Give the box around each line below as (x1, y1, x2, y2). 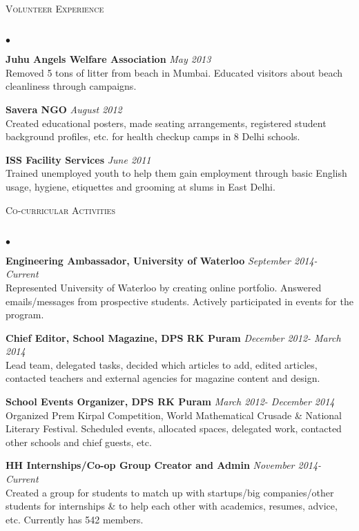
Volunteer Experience (6, 1, 104, 15)
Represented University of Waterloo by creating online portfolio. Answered (6, 280, 322, 294)
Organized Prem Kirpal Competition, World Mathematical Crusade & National (6, 407, 342, 422)
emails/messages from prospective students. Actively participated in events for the (6, 293, 353, 308)
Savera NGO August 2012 (6, 102, 122, 116)
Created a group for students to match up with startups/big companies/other (6, 485, 334, 499)
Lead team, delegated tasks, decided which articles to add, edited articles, (6, 357, 318, 371)
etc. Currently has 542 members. (6, 512, 144, 526)
